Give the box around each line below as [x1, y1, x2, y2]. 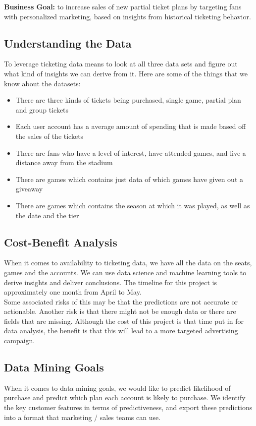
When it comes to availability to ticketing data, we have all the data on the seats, [4, 257, 252, 268]
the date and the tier [15, 210, 79, 220]
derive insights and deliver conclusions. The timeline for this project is [4, 277, 217, 287]
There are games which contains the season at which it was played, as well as [15, 200, 250, 210]
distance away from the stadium [15, 157, 113, 168]
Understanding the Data [4, 35, 132, 51]
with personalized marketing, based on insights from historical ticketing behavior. [4, 11, 251, 21]
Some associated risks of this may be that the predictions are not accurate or [4, 296, 238, 306]
